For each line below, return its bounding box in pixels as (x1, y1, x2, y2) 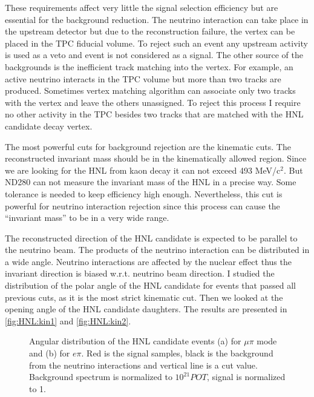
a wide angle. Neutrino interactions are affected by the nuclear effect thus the (5, 255, 292, 267)
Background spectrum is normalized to (29, 370, 172, 383)
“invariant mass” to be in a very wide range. (5, 211, 169, 224)
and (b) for (29, 347, 70, 359)
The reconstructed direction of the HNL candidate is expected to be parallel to (5, 231, 298, 244)
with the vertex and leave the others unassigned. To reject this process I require (5, 96, 301, 108)
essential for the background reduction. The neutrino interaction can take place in (5, 13, 309, 25)
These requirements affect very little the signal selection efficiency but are (5, 1, 278, 13)
